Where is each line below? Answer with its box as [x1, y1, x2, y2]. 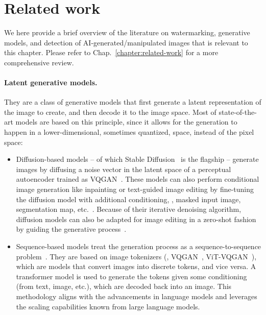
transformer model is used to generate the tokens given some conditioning [16, 271, 247, 281]
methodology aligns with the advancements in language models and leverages [16, 290, 257, 301]
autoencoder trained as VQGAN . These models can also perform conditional [16, 174, 259, 184]
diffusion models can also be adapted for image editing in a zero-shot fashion [16, 213, 256, 224]
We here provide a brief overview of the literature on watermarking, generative [4, 27, 250, 38]
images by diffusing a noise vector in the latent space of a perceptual [16, 163, 231, 174]
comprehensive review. [4, 57, 74, 67]
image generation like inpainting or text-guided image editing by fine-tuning [16, 184, 254, 195]
